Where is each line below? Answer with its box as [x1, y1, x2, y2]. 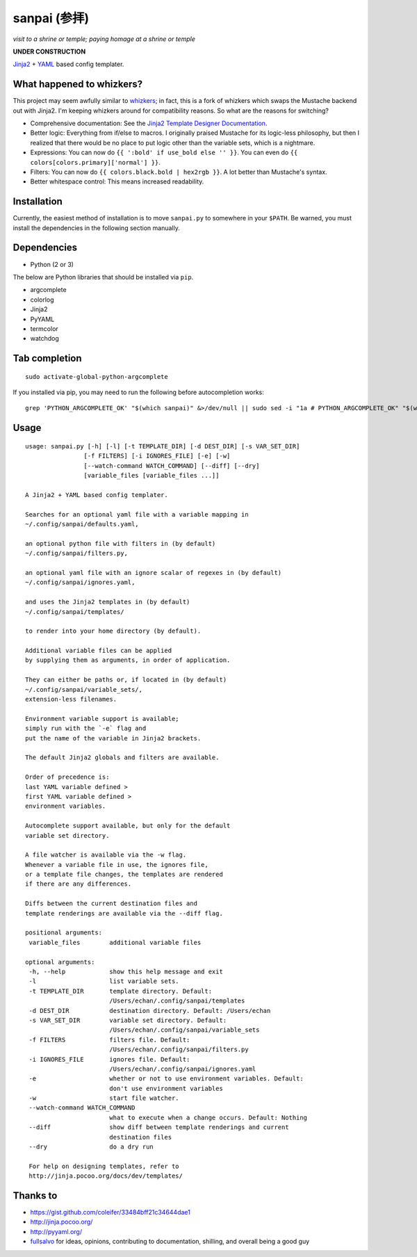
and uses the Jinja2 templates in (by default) [25, 598, 190, 606]
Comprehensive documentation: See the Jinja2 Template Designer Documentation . [30, 119, 268, 128]
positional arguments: [25, 929, 103, 936]
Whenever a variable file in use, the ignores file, [25, 861, 208, 868]
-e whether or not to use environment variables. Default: [28, 1075, 304, 1082]
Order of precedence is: [25, 773, 110, 781]
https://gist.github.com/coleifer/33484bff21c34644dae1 [30, 1208, 190, 1217]
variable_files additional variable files [28, 939, 202, 946]
